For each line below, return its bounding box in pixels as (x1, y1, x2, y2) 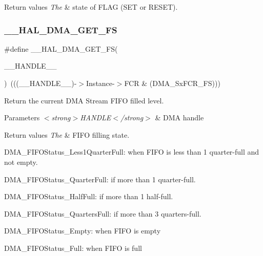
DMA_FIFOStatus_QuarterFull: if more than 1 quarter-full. (4, 174, 196, 184)
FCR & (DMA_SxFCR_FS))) (124, 78, 220, 88)
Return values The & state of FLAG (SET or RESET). (4, 2, 178, 12)
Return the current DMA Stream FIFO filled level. (4, 95, 164, 105)
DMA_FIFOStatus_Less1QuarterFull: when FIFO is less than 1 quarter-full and (4, 146, 259, 157)
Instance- (86, 78, 115, 88)
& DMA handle (155, 112, 204, 123)
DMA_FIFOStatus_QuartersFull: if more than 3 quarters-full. (4, 208, 201, 219)
